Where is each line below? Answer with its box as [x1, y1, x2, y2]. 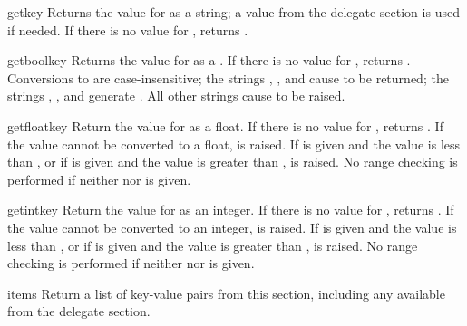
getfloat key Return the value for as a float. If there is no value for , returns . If [7, 116, 443, 135]
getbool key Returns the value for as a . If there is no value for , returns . [7, 51, 411, 70]
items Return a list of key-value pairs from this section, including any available [7, 283, 445, 302]
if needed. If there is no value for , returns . [7, 20, 248, 39]
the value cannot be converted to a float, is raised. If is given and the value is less [7, 134, 461, 153]
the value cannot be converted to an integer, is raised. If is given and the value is [7, 217, 457, 236]
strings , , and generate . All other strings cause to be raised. [7, 86, 345, 105]
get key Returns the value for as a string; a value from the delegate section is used [7, 3, 460, 21]
